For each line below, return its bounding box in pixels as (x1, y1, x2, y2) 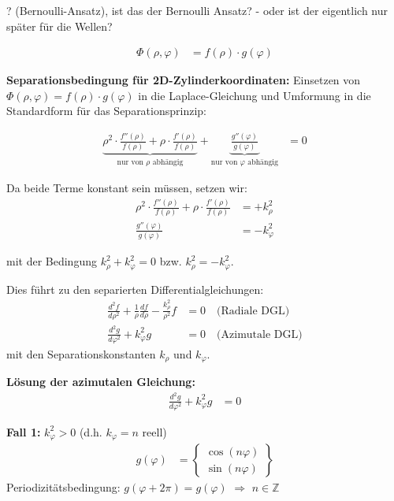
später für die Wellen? (6, 17, 113, 34)
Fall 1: (6, 423, 41, 440)
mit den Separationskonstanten (6, 345, 156, 362)
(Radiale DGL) (217, 305, 290, 317)
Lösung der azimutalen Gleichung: (6, 373, 195, 390)
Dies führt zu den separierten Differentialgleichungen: (6, 280, 264, 297)
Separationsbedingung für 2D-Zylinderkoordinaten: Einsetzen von (6, 72, 361, 88)
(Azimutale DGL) (217, 328, 303, 340)
